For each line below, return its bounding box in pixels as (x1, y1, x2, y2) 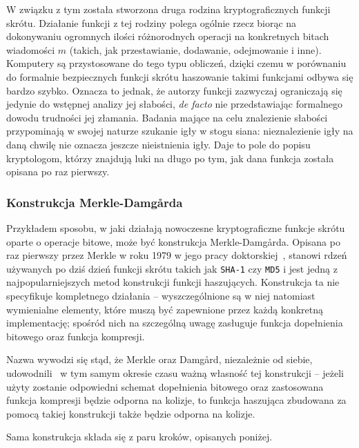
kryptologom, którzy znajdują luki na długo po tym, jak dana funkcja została (6, 150, 334, 165)
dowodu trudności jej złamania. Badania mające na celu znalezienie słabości (6, 110, 328, 124)
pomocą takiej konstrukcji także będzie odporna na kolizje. (6, 406, 255, 420)
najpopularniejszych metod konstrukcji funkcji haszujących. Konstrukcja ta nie (6, 275, 340, 289)
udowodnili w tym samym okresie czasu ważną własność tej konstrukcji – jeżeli (6, 365, 344, 380)
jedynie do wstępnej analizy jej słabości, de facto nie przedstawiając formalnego (6, 97, 343, 111)
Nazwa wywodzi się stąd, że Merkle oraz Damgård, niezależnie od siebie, (6, 352, 313, 367)
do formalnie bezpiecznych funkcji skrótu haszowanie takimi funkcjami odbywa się (6, 69, 353, 84)
